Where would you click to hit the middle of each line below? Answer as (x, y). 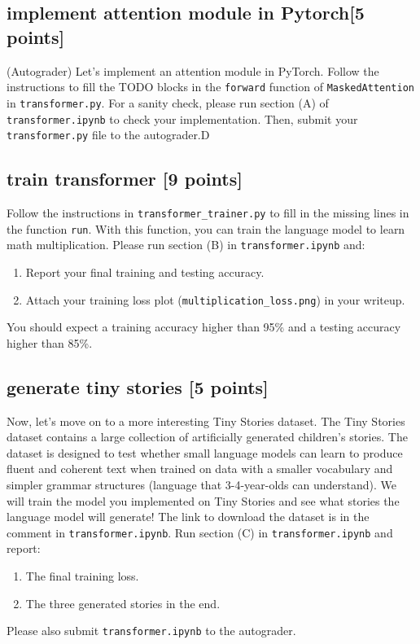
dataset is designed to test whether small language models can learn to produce (205, 452)
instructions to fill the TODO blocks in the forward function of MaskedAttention (211, 87)
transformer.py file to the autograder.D (108, 135)
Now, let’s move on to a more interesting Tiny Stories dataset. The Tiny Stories (206, 421)
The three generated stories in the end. (123, 603)
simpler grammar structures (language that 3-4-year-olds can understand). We (201, 484)
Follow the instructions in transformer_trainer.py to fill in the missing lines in (208, 213)
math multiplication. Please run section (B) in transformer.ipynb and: (186, 245)
